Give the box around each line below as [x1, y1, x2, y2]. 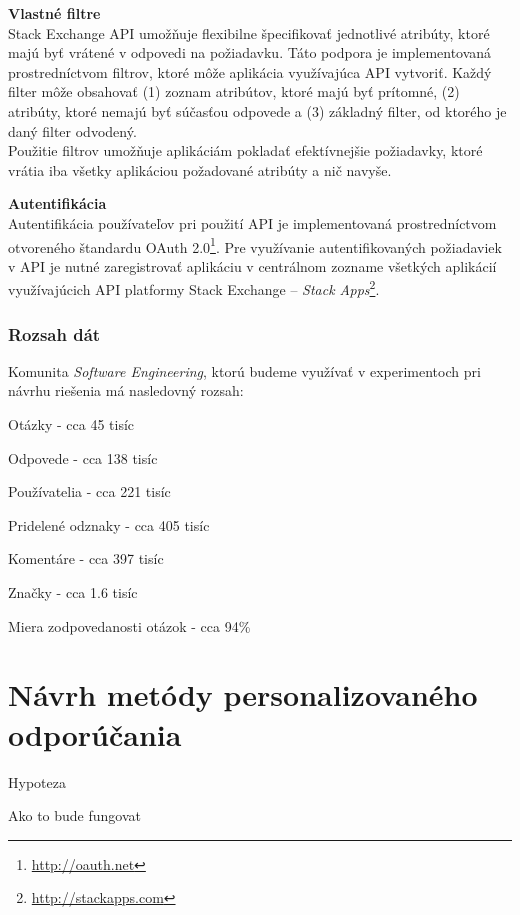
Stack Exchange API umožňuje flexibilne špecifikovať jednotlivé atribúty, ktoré [8, 22, 490, 43]
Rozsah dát [8, 321, 101, 346]
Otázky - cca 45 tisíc [8, 414, 135, 435]
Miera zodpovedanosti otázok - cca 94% [8, 615, 251, 636]
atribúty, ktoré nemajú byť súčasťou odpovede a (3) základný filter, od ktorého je [8, 100, 507, 121]
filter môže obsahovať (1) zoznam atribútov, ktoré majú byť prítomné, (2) [8, 81, 460, 102]
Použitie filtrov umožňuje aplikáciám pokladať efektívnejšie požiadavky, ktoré [8, 140, 483, 161]
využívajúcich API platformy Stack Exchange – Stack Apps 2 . [8, 276, 380, 300]
